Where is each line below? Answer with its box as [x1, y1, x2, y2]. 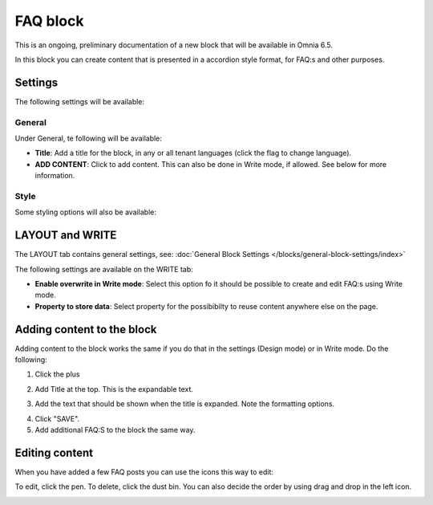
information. [34, 171, 75, 181]
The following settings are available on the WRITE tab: [14, 264, 194, 274]
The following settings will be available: [14, 96, 144, 106]
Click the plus [34, 369, 80, 379]
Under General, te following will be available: [14, 133, 162, 143]
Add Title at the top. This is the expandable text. [34, 384, 194, 393]
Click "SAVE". [34, 413, 80, 423]
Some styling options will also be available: [14, 207, 156, 217]
